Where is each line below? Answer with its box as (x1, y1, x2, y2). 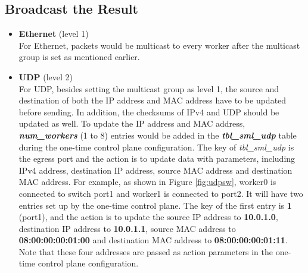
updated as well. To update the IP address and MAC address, (18, 117, 245, 130)
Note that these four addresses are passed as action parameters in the (18, 245, 273, 258)
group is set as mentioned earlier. (18, 51, 140, 63)
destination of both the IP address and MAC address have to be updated (18, 94, 287, 106)
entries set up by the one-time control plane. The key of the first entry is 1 (18, 199, 292, 211)
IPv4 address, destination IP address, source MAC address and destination (18, 164, 293, 176)
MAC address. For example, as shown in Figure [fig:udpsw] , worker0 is (18, 175, 276, 188)
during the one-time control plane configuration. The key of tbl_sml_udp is (18, 140, 294, 153)
